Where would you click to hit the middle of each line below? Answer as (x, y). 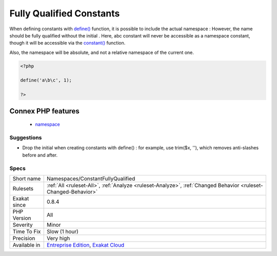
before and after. (40, 155)
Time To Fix (27, 231)
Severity (23, 225)
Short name (27, 179)
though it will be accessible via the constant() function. (67, 43)
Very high (58, 238)
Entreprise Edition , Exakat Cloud (86, 245)
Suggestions (26, 137)
